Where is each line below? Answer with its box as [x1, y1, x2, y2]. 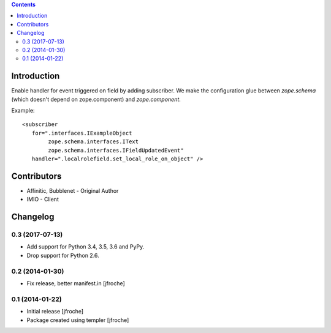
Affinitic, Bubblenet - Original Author [26, 187, 119, 194]
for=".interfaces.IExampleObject [31, 129, 132, 137]
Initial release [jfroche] [26, 308, 84, 315]
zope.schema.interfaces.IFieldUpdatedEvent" [48, 147, 184, 154]
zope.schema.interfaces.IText [48, 138, 139, 145]
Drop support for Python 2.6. [26, 252, 99, 259]
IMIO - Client [26, 196, 59, 203]
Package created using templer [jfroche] [26, 316, 129, 324]
